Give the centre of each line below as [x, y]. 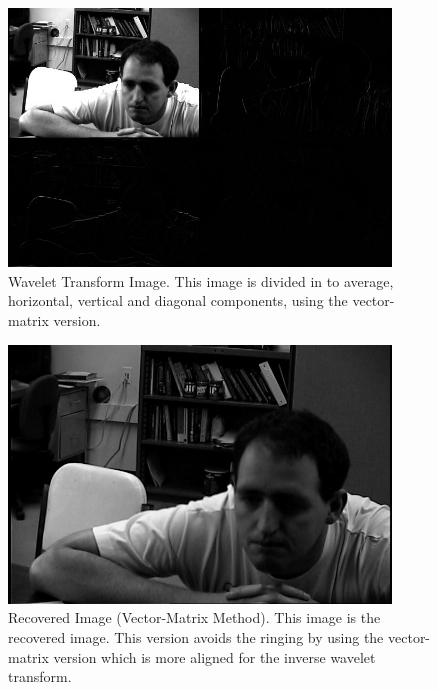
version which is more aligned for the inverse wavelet [214, 656]
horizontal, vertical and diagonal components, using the [178, 300]
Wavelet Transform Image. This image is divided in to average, [201, 280]
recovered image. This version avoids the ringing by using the [196, 636]
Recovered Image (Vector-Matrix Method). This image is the [194, 617]
